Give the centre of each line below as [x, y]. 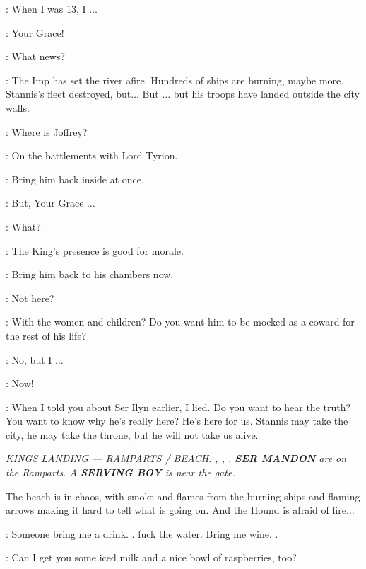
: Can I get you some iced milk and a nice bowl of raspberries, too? [151, 557]
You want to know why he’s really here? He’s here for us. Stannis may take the [177, 421]
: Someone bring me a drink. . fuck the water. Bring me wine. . [142, 533]
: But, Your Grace [45, 203]
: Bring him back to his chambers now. [90, 274]
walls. [18, 107]
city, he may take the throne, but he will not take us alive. [132, 434]
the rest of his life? [46, 335]
